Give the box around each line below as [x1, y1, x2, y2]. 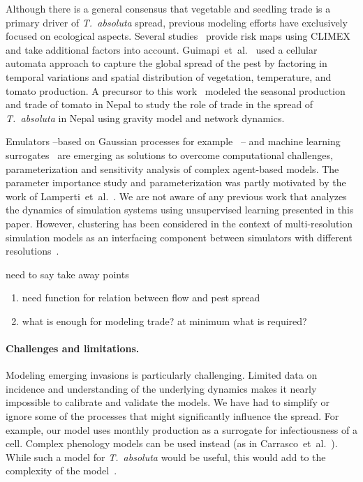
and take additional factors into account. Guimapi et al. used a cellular [6, 42, 318, 57]
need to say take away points [6, 266, 129, 281]
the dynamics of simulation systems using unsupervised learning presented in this [6, 202, 354, 217]
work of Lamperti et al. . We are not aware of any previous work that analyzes [6, 188, 347, 203]
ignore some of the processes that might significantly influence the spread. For [6, 409, 339, 423]
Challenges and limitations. [6, 341, 140, 356]
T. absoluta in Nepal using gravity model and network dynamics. [6, 110, 285, 125]
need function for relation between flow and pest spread [22, 290, 260, 305]
